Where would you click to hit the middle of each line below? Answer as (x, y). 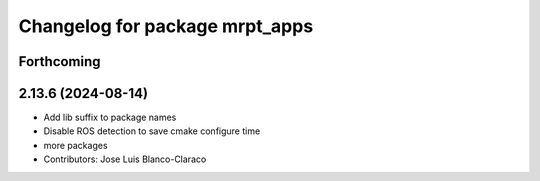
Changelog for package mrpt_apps (166, 26)
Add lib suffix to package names (110, 117)
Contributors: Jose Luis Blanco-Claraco (125, 159)
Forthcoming (59, 61)
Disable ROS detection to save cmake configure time (152, 131)
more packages (76, 145)
